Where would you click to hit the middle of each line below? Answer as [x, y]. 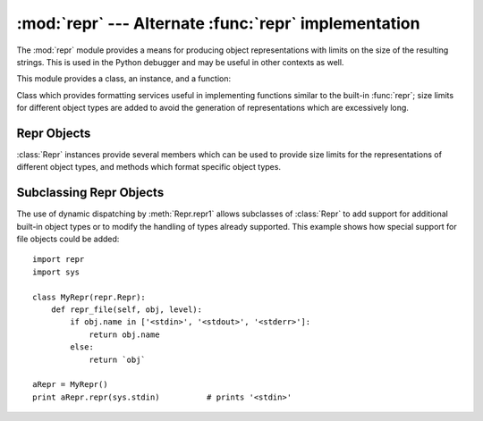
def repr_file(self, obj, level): [127, 310]
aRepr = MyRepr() [70, 385]
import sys [56, 272]
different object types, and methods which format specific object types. [149, 167]
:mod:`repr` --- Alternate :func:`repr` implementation [218, 23]
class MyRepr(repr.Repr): [89, 297]
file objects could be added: [68, 239]
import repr [59, 260]
